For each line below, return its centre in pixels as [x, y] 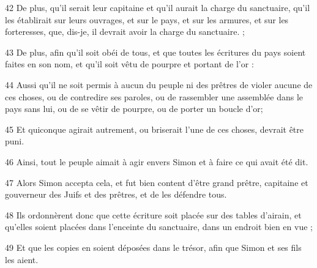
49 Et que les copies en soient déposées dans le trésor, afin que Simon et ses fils [153, 247]
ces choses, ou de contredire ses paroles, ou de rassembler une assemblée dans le [154, 96]
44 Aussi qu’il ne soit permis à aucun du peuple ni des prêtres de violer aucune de [159, 84]
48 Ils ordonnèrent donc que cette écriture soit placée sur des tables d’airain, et [153, 214]
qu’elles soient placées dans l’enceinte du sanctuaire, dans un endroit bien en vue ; [159, 227]
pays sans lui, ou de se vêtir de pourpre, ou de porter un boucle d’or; [134, 109]
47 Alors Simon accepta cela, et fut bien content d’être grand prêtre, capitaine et [157, 182]
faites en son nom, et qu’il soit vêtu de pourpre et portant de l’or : [129, 64]
